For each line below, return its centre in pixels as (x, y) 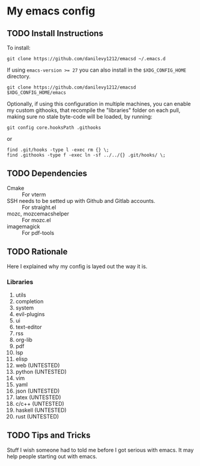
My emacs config (51, 11)
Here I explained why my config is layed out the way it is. (77, 266)
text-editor (29, 327)
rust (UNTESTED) (37, 416)
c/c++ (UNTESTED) (40, 403)
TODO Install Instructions (55, 33)
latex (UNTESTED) (38, 397)
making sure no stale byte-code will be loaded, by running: (80, 116)
